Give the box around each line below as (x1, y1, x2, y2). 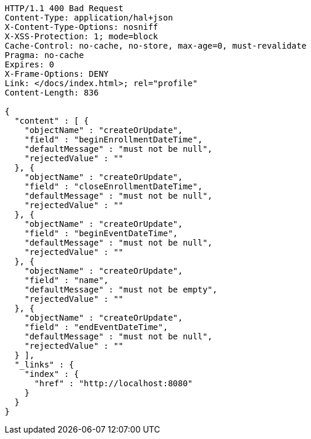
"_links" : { (14, 360, 75, 369)
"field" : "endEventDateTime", (24, 322, 168, 332)
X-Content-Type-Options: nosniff (5, 22, 158, 32)
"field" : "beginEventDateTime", (24, 229, 178, 238)
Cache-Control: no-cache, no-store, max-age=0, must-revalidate (5, 41, 307, 50)
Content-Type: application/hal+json (5, 13, 173, 22)
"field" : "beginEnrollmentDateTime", (24, 135, 203, 144)
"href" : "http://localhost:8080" (34, 379, 193, 388)
